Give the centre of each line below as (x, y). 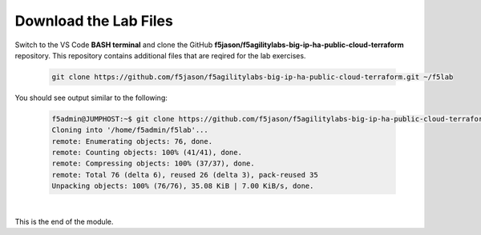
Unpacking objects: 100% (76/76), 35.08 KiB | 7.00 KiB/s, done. (183, 186)
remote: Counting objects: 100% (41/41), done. (147, 153)
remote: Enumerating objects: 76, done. (132, 141)
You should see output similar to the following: (91, 98)
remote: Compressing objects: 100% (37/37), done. (154, 163)
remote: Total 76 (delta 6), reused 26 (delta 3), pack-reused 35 (185, 175)
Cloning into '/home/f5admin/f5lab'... (130, 130)
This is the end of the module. (64, 221)
